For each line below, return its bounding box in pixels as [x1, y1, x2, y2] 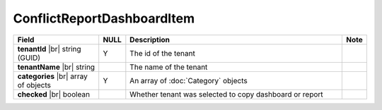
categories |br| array [17, 71, 88, 81]
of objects [17, 80, 52, 90]
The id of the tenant [129, 48, 196, 58]
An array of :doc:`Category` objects [129, 75, 248, 85]
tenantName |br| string [17, 62, 95, 72]
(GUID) [17, 53, 41, 63]
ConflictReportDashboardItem [13, 11, 195, 26]
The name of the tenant [129, 62, 208, 72]
